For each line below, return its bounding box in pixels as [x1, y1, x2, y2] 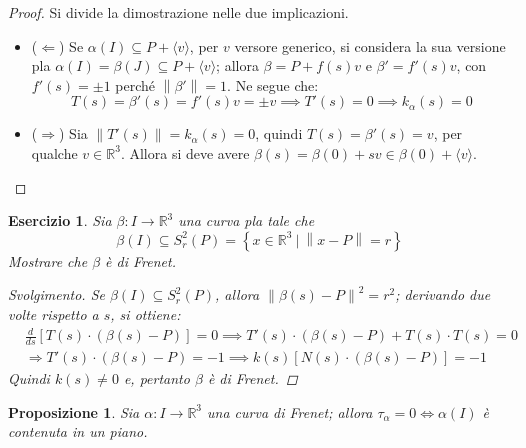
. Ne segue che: [227, 74, 319, 95]
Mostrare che [8, 250, 88, 271]
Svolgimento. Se [8, 284, 105, 305]
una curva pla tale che [178, 210, 315, 231]
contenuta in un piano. [8, 421, 148, 442]
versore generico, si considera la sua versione [234, 35, 506, 56]
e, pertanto [123, 367, 190, 388]
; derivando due [395, 284, 491, 305]
